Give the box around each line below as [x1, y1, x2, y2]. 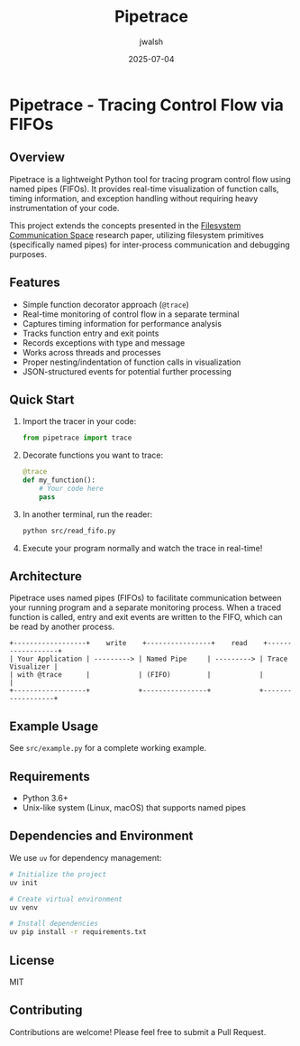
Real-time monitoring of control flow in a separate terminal [22, 309, 240, 319]
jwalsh [139, 36, 164, 47]
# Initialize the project [9, 869, 106, 879]
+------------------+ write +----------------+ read [9, 639, 248, 648]
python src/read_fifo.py [22, 526, 116, 535]
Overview [9, 150, 66, 165]
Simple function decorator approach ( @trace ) [22, 299, 189, 310]
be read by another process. [9, 621, 115, 633]
